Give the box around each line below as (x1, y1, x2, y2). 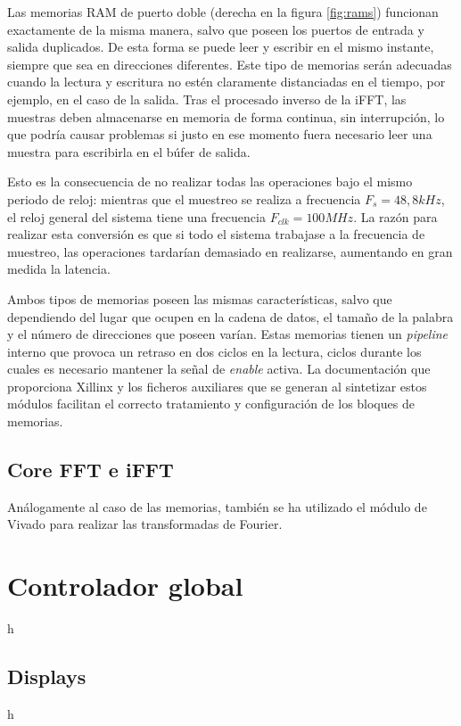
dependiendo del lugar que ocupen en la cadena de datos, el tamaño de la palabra (7, 307, 454, 326)
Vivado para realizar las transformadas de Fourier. (7, 515, 283, 533)
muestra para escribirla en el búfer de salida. (7, 142, 251, 161)
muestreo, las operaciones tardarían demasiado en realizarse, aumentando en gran (7, 242, 453, 260)
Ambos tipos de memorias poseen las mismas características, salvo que (7, 289, 392, 308)
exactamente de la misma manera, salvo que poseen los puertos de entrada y (7, 20, 424, 38)
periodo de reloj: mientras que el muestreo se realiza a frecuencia (7, 189, 361, 208)
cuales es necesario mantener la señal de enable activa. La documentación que (7, 359, 431, 378)
